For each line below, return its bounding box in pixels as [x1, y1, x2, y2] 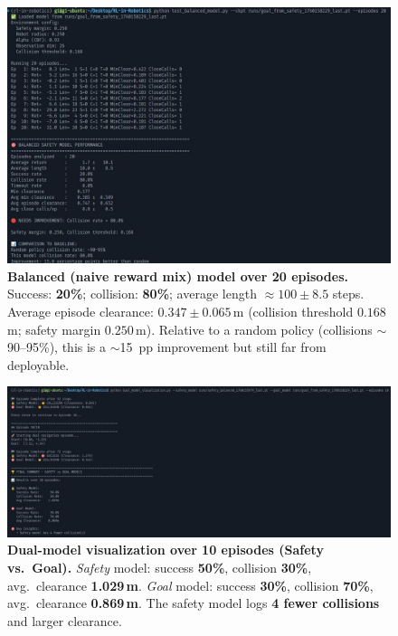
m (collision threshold [232, 302, 354, 320]
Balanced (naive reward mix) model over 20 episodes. [7, 266, 348, 285]
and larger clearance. [7, 611, 122, 630]
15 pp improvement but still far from [119, 337, 327, 356]
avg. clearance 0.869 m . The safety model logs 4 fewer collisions [7, 593, 380, 612]
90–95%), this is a [7, 337, 107, 356]
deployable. [7, 355, 70, 374]
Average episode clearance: [7, 302, 154, 320]
